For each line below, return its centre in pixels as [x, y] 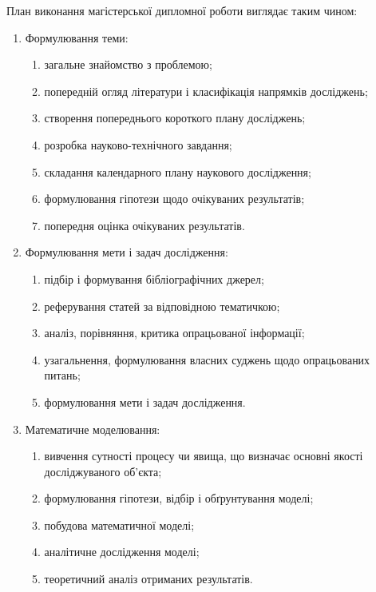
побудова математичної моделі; [119, 524]
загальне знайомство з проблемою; [128, 64]
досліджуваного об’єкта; [103, 471]
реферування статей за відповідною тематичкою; [162, 306]
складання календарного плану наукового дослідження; [178, 171]
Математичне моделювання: [93, 429]
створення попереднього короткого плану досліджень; [175, 118]
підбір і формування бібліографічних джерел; [154, 278]
